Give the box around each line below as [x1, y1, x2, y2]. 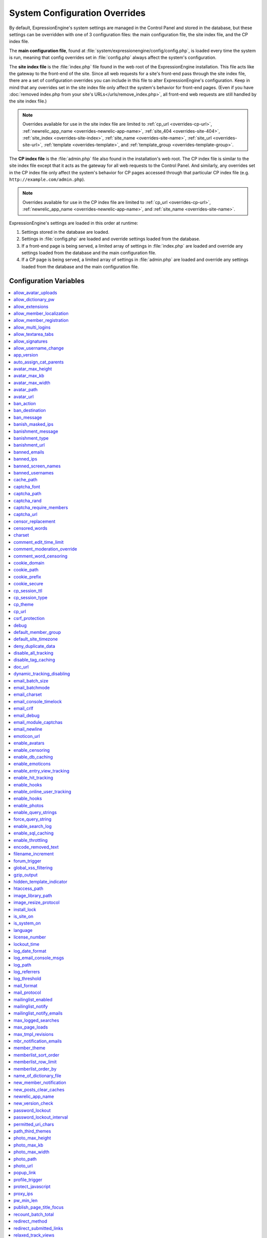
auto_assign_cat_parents [13, 359, 64, 365]
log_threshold [13, 976, 42, 981]
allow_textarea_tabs [13, 331, 54, 337]
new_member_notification [13, 1080, 66, 1085]
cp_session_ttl [13, 587, 43, 594]
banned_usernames [13, 469, 54, 475]
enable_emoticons [13, 761, 51, 767]
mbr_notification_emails [13, 1038, 62, 1044]
